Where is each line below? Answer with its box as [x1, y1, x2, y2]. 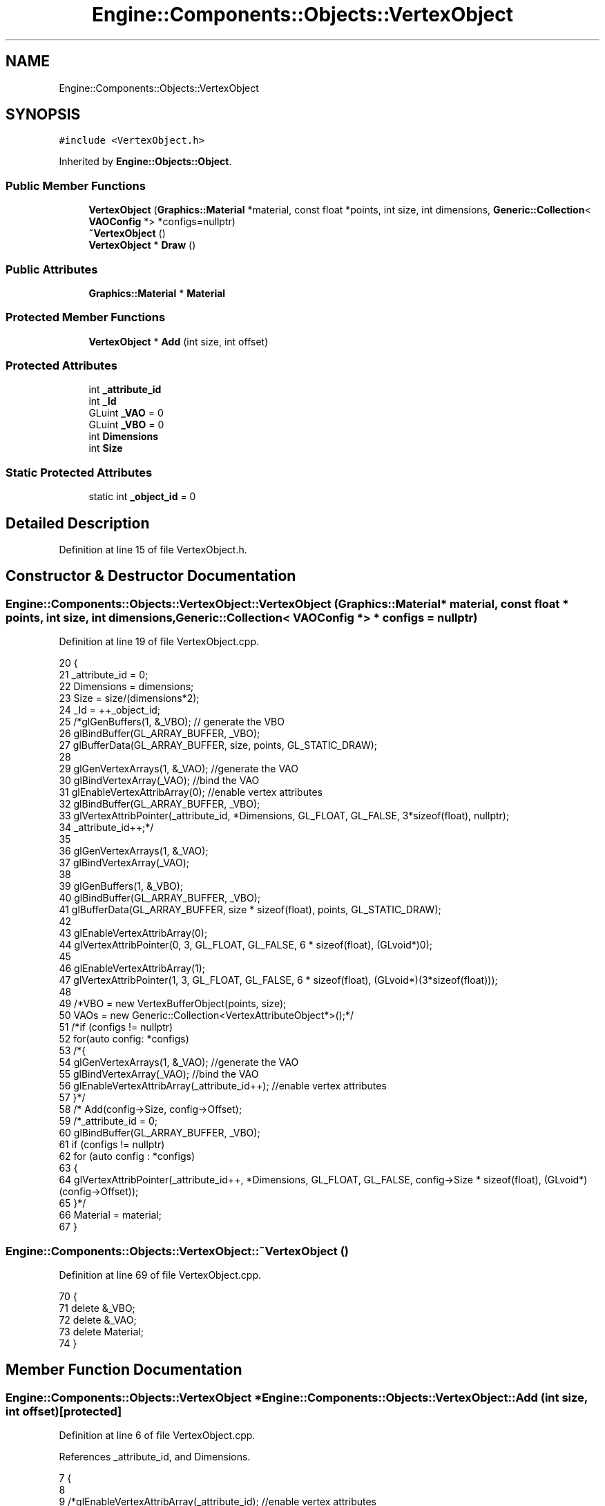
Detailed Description [6, 514, 150, 532]
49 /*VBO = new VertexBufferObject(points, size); [59, 998, 287, 1010]
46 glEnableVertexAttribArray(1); [59, 962, 206, 975]
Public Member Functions [6, 178, 146, 193]
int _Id [88, 395, 117, 408]
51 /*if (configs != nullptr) [59, 1021, 173, 1033]
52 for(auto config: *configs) [59, 1033, 189, 1045]
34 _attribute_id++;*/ [59, 821, 154, 834]
